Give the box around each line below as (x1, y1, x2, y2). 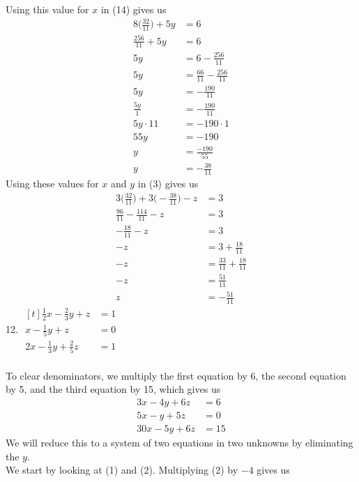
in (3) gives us (137, 176, 199, 190)
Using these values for (6, 176, 99, 190)
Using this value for (6, 2, 89, 16)
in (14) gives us (100, 2, 167, 16)
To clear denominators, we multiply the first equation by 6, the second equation (6, 368, 346, 382)
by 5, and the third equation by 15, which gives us (6, 382, 221, 396)
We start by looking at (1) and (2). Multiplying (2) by (6, 462, 238, 477)
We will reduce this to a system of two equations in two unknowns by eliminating (6, 435, 353, 450)
